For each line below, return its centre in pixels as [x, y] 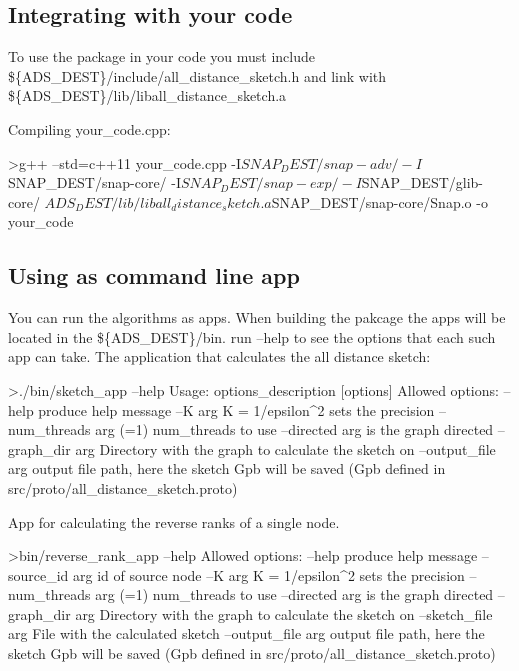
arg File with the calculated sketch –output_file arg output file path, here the [246, 633]
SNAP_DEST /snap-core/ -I [94, 182]
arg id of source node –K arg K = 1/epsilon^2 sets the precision [269, 574]
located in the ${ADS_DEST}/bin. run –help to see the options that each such [252, 336]
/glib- [466, 182]
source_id [38, 574]
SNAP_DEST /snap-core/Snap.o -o [379, 201]
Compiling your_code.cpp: [89, 128]
